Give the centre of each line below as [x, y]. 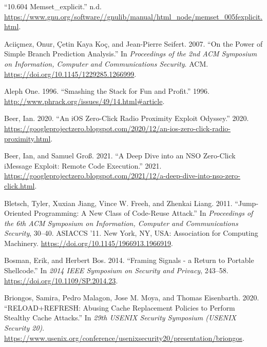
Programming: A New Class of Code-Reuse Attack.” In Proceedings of [143, 213]
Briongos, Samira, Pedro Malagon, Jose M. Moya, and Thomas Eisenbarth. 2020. [132, 298]
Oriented [18, 213]
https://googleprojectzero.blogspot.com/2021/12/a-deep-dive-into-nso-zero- [122, 176]
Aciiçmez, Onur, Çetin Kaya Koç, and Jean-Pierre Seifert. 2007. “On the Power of [133, 43]
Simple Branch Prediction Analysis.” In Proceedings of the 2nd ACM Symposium [131, 54]
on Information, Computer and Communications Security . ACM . [106, 63]
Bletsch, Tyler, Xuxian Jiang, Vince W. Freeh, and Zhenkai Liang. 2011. [118, 203]
